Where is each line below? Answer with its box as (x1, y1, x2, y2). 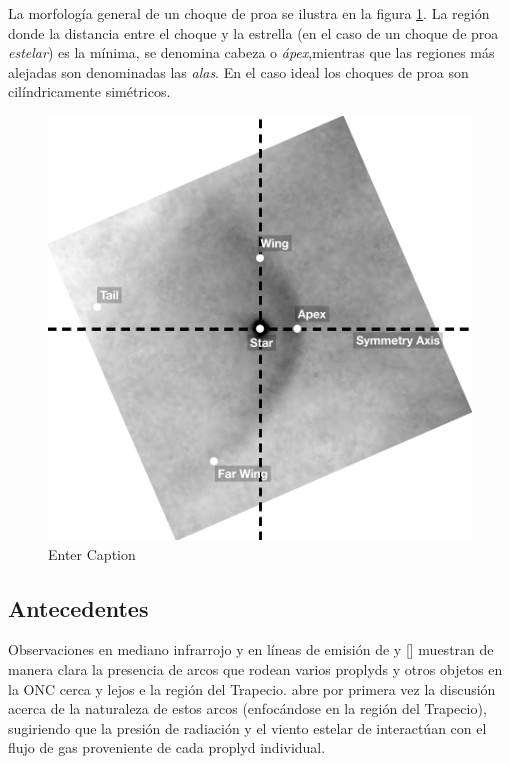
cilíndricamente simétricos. (8, 81, 171, 102)
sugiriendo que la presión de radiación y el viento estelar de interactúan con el (8, 717, 487, 738)
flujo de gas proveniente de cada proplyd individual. (8, 737, 326, 758)
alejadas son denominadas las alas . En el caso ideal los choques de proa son (8, 61, 469, 82)
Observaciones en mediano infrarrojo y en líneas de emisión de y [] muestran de (8, 639, 494, 660)
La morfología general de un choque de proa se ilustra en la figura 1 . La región (8, 3, 490, 23)
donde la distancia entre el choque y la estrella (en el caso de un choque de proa (8, 22, 499, 43)
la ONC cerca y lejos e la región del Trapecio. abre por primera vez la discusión (8, 678, 496, 699)
